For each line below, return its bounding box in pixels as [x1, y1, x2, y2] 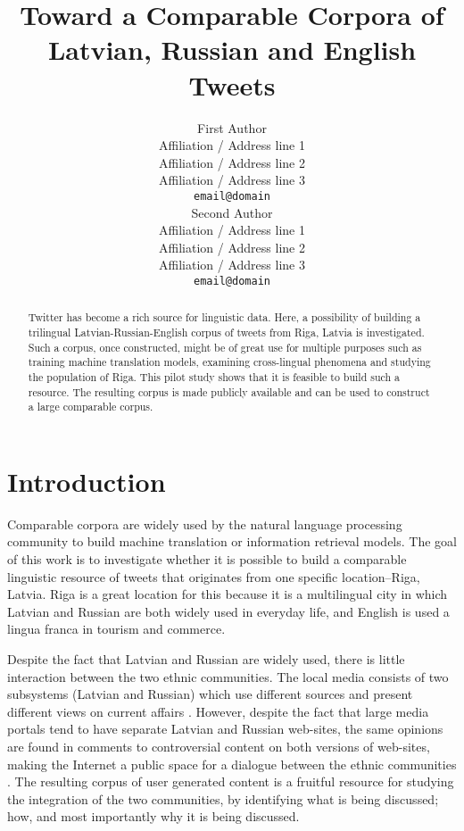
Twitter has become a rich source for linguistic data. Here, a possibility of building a [28, 310, 421, 325]
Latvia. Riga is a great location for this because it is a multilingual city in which [7, 585, 448, 603]
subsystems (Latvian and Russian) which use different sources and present [7, 685, 413, 703]
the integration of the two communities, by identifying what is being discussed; [7, 789, 439, 808]
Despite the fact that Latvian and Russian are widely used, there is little [7, 650, 405, 669]
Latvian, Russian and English [47, 31, 417, 68]
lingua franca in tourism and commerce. [7, 619, 226, 638]
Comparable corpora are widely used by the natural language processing [7, 514, 402, 533]
